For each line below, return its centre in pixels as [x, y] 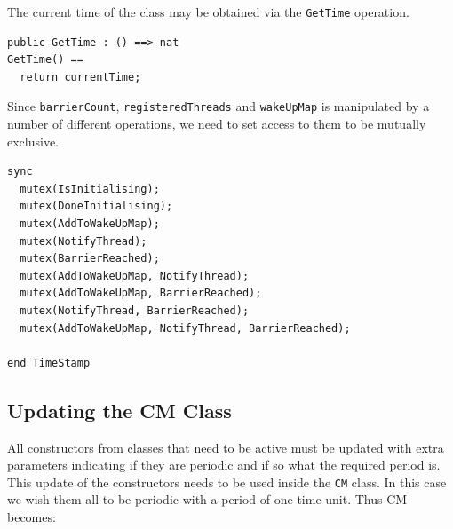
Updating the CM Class [119, 410]
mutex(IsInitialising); [90, 189]
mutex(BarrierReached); [90, 259]
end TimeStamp [49, 363]
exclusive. [33, 141]
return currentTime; [80, 77]
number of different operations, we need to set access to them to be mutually [217, 124]
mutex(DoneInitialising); [96, 206]
